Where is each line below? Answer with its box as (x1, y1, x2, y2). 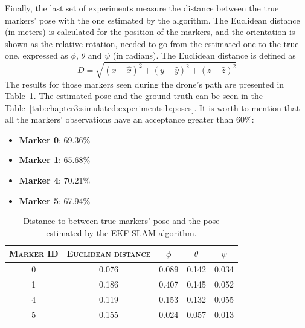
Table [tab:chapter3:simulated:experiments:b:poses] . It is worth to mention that (5, 101, 300, 114)
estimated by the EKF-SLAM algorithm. (46, 226, 197, 239)
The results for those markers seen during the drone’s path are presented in (5, 77, 284, 90)
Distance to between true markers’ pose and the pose (23, 214, 220, 227)
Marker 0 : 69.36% (19, 133, 91, 146)
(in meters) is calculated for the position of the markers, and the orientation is (5, 25, 295, 38)
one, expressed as (5, 49, 68, 62)
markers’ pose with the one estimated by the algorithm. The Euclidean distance (5, 13, 300, 26)
